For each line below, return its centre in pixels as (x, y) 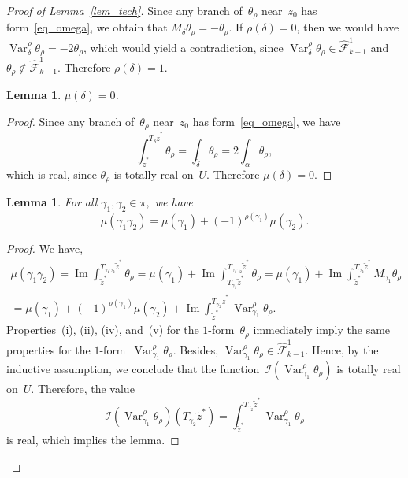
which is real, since (52, 174)
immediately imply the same (322, 330)
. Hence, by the (342, 349)
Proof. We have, (45, 248)
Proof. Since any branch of (70, 121)
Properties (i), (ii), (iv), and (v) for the (103, 330)
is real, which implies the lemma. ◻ (93, 440)
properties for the (48, 349)
